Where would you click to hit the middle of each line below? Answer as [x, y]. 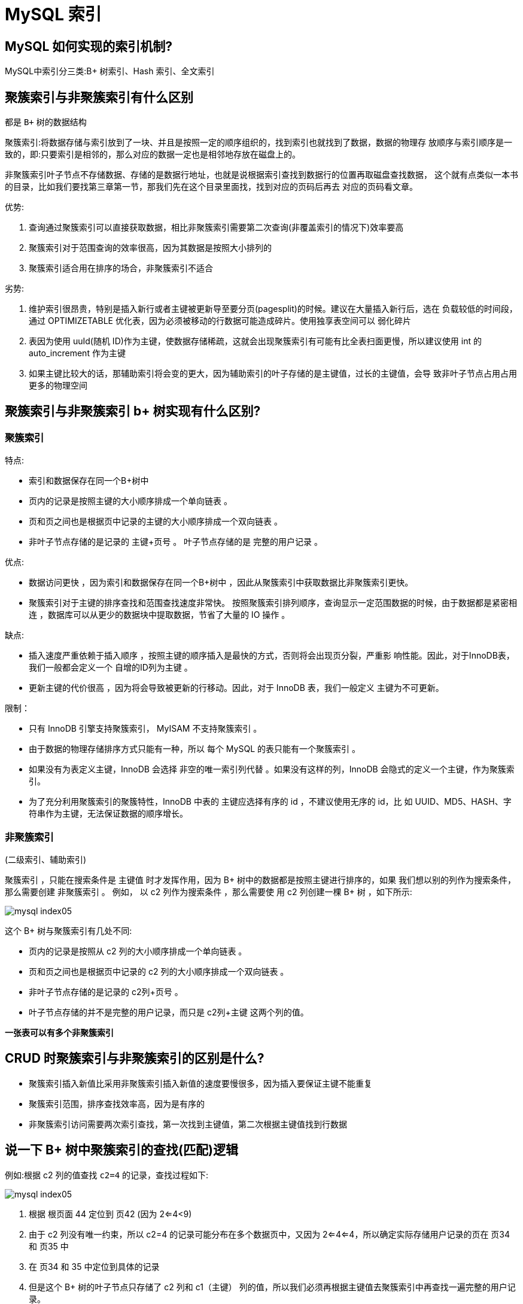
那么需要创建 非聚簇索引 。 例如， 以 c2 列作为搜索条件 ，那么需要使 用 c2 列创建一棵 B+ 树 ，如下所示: [209, 891]
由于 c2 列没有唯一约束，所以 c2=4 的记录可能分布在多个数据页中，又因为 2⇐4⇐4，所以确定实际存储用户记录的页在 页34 [270, 1234]
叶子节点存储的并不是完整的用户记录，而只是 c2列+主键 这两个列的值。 [169, 1012]
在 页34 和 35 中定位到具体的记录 [94, 1266]
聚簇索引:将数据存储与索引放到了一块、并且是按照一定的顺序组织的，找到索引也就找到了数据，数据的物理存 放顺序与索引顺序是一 [259, 142]
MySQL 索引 [53, 14]
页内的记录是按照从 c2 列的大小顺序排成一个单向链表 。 [138, 951]
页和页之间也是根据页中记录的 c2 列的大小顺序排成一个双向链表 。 [159, 971]
